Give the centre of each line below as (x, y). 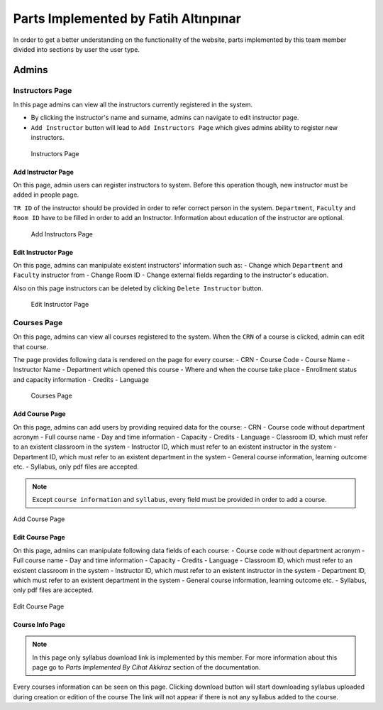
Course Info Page (39, 624)
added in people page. (46, 195)
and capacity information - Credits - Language (81, 379)
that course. (31, 346)
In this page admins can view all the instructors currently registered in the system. (133, 105)
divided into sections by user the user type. (77, 49)
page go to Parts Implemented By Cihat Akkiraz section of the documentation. (146, 667)
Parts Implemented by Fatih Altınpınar (127, 18)
